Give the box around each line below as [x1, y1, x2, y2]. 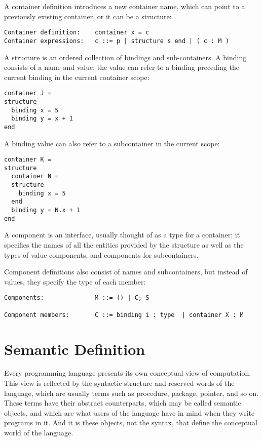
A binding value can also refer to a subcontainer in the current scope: [4, 138, 220, 148]
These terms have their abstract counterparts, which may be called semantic [4, 397, 241, 408]
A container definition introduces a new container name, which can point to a [4, 1, 245, 11]
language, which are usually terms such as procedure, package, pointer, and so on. [4, 387, 259, 398]
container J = [4, 90, 52, 97]
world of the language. [4, 427, 73, 438]
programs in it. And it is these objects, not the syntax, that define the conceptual [4, 417, 257, 428]
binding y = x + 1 [11, 115, 73, 123]
